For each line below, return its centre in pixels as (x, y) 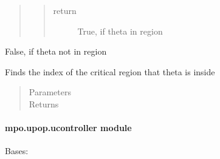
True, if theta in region (120, 31)
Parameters (50, 92)
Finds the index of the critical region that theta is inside (110, 71)
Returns (44, 103)
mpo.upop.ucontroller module (68, 128)
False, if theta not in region (56, 51)
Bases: (17, 151)
